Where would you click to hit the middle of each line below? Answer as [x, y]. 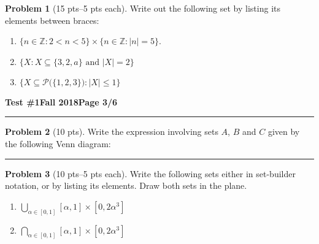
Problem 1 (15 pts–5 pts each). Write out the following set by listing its [143, 8]
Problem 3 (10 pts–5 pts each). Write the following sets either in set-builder [150, 173]
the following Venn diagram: [58, 143]
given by [284, 132]
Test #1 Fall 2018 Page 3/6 [61, 101]
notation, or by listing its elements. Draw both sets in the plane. [126, 185]
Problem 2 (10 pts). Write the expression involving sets [112, 132]
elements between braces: [52, 20]
